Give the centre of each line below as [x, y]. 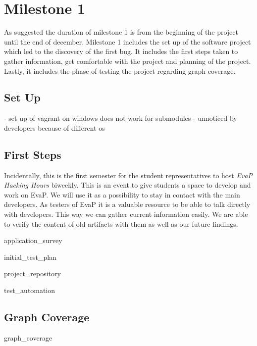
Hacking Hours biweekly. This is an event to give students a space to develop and [128, 185]
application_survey [33, 240]
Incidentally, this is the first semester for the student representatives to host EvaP [128, 175]
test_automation [30, 290]
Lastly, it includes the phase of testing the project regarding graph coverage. [120, 71]
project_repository [32, 273]
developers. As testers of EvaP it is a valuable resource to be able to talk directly [127, 204]
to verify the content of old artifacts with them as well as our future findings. [121, 223]
